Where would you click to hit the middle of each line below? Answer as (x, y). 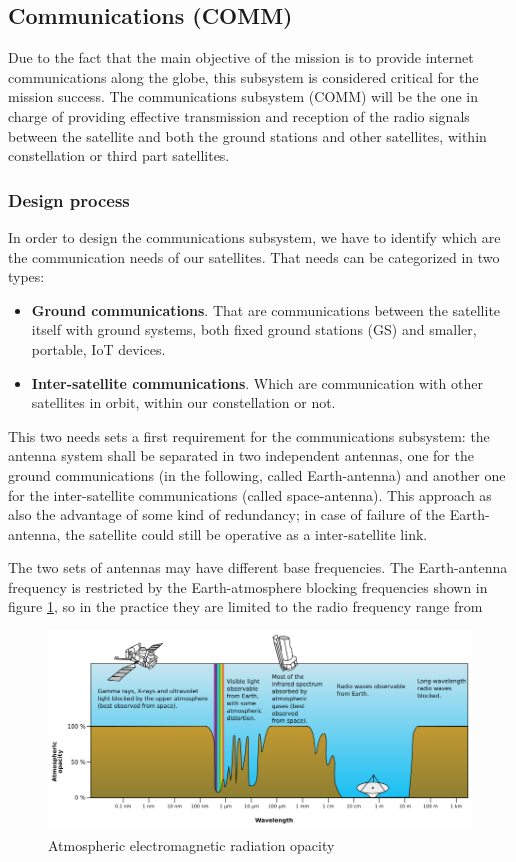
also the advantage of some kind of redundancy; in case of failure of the (227, 514)
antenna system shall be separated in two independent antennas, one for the (241, 455)
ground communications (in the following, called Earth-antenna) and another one (257, 474)
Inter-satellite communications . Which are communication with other (257, 382)
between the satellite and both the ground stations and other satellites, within (247, 135)
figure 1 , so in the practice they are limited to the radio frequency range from (245, 606)
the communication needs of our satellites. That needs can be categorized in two (254, 256)
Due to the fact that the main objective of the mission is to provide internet (241, 57)
